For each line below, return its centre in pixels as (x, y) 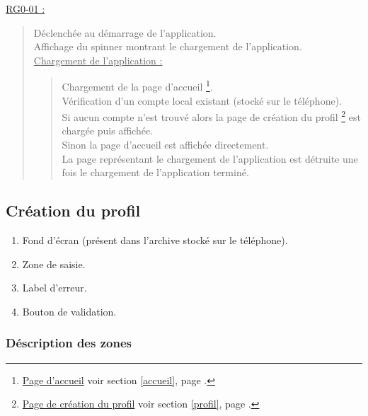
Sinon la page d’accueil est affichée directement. (165, 145)
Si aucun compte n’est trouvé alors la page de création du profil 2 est (211, 116)
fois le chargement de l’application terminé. (155, 172)
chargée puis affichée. (108, 131)
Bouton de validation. (69, 311)
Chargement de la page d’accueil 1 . (137, 86)
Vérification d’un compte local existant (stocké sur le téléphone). (202, 100)
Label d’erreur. (54, 288)
